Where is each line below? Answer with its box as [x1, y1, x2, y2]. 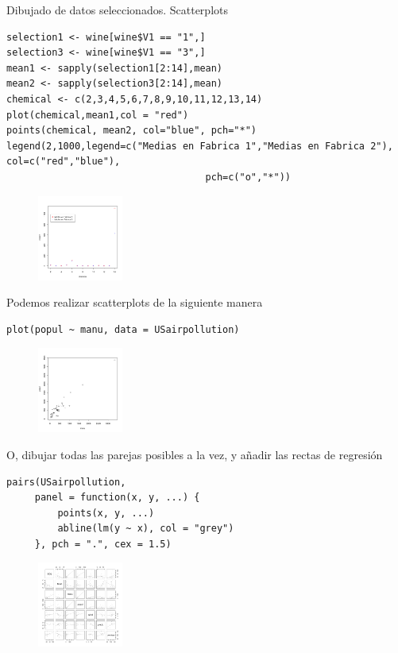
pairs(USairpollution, [6, 476, 126, 488]
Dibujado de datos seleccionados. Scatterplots [6, 2, 228, 17]
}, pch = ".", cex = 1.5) [34, 538, 172, 550]
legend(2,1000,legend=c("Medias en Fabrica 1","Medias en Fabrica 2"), [6, 140, 393, 152]
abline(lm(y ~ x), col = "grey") [57, 523, 234, 535]
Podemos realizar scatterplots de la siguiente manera [6, 294, 263, 311]
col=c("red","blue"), [6, 156, 121, 168]
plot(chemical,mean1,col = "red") [6, 109, 189, 121]
